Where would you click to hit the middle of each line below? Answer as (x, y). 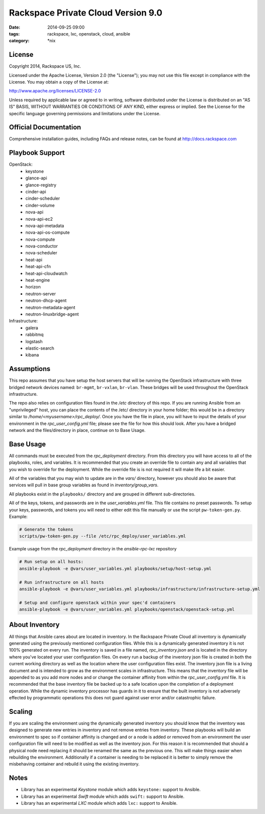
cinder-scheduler (43, 198)
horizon (33, 287)
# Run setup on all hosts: (51, 562)
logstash (34, 341)
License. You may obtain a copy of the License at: (59, 82)
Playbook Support (37, 153)
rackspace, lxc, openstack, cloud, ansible (89, 34)
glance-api (36, 178)
